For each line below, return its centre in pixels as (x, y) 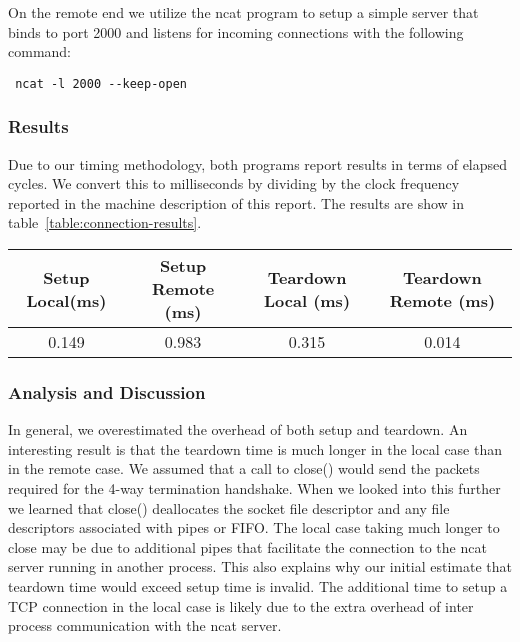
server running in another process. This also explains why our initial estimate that (260, 566)
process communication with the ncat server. (145, 625)
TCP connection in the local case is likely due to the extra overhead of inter (241, 605)
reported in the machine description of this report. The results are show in (236, 202)
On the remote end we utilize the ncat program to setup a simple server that (243, 12)
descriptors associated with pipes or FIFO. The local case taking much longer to (254, 527)
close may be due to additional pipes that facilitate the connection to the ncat (247, 546)
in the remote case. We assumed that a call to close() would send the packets (244, 468)
